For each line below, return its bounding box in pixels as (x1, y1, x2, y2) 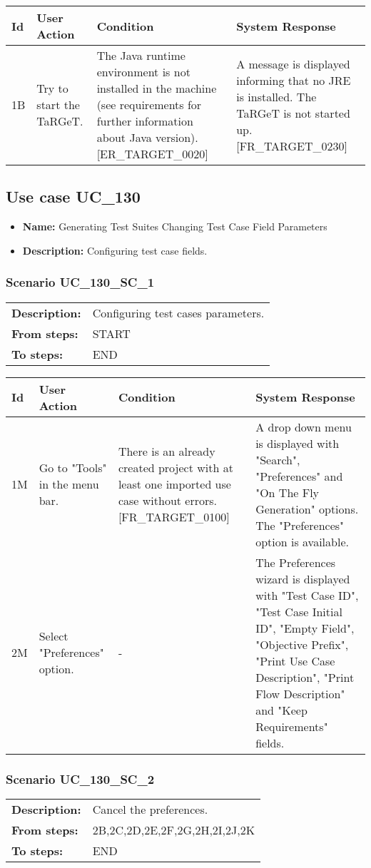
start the (36, 96, 80, 113)
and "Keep (255, 701, 308, 718)
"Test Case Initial (255, 603, 342, 620)
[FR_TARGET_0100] (118, 509, 230, 526)
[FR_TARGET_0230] (236, 137, 347, 154)
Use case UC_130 (6, 185, 141, 208)
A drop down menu (255, 418, 352, 435)
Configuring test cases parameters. (92, 304, 265, 321)
